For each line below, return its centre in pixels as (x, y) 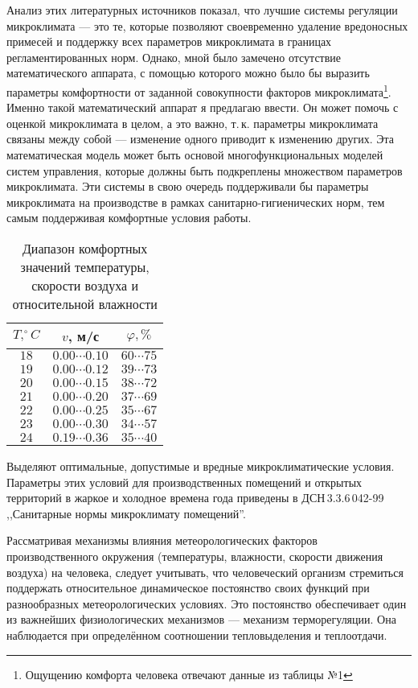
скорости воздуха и (85, 285)
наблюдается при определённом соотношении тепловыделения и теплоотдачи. (197, 634)
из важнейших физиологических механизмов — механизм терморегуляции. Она (201, 619)
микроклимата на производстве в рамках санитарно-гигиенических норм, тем (196, 202)
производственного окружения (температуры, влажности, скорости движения (195, 556)
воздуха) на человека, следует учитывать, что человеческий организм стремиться (205, 572)
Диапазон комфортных (85, 248)
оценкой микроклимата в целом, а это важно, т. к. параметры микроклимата (193, 123)
